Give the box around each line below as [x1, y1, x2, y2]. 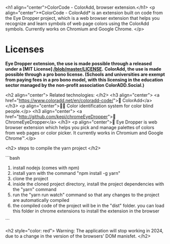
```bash [5, 155, 20, 161]
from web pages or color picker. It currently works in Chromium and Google [5, 130, 163, 136]
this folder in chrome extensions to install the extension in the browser [12, 208, 160, 214]
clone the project [12, 175, 49, 181]
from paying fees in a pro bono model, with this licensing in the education [5, 76, 163, 83]
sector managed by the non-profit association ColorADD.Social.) [5, 82, 145, 88]
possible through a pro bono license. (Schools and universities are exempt [5, 71, 165, 77]
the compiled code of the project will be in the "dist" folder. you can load [12, 202, 164, 208]
